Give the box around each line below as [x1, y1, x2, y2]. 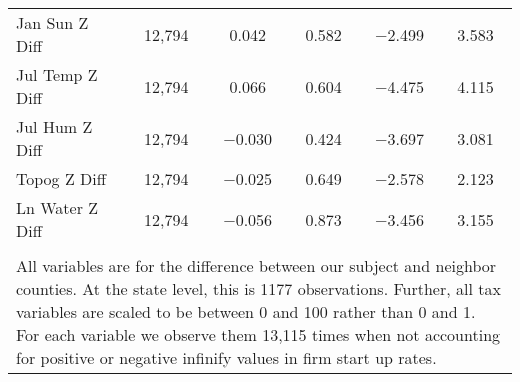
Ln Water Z [16, 196, 99, 219]
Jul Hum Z [16, 115, 93, 138]
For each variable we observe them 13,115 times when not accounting [16, 323, 501, 346]
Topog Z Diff [16, 167, 107, 190]
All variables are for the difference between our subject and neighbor [16, 254, 497, 277]
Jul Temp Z [16, 63, 98, 86]
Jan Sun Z [16, 11, 89, 34]
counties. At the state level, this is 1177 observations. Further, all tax [16, 277, 501, 300]
